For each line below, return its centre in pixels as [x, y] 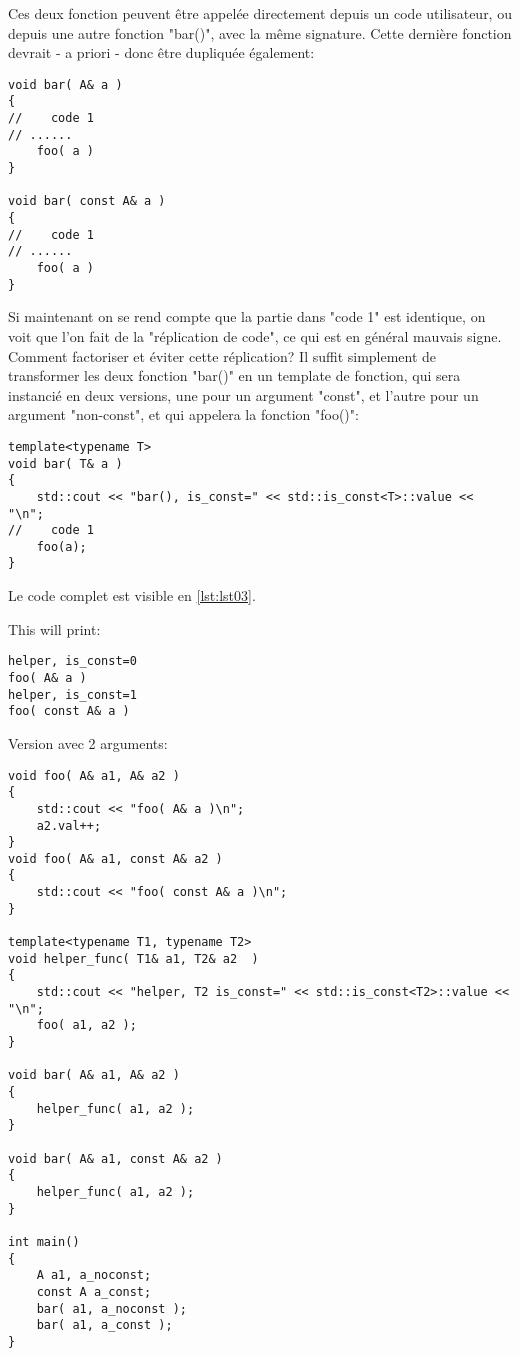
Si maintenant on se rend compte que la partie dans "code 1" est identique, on [247, 316]
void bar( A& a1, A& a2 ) [94, 1075]
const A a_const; [94, 1291]
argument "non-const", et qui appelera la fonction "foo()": [183, 414]
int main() [44, 1241]
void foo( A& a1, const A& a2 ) [115, 858]
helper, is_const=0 [72, 661]
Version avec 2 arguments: [88, 742]
